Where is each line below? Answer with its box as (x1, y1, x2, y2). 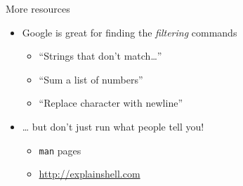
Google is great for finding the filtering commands (22, 25, 237, 39)
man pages (39, 142, 81, 157)
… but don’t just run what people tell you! (22, 119, 204, 133)
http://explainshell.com (39, 166, 140, 181)
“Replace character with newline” (39, 95, 183, 110)
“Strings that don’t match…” (39, 48, 162, 63)
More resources (6, 1, 70, 15)
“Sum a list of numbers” (39, 72, 143, 86)
